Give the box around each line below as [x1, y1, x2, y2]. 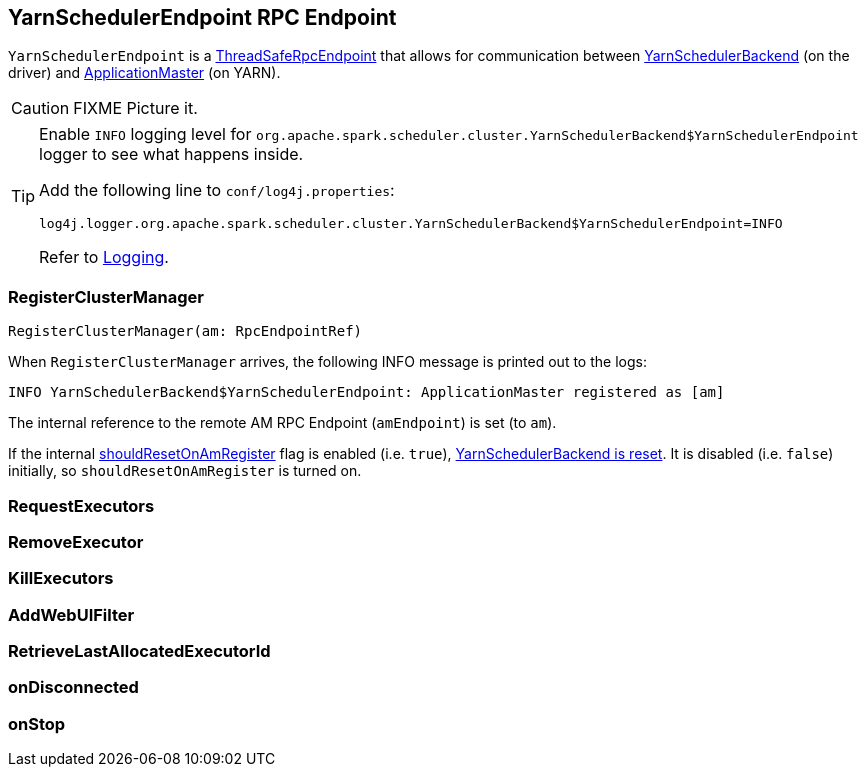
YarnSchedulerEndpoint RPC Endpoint [8, 5, 397, 30]
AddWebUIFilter [8, 604, 135, 625]
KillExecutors [8, 568, 114, 589]
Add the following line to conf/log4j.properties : [39, 180, 395, 201]
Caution [11, 98, 70, 119]
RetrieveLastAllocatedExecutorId [8, 641, 271, 662]
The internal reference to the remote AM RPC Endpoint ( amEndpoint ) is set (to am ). [8, 414, 557, 432]
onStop [8, 713, 66, 734]
